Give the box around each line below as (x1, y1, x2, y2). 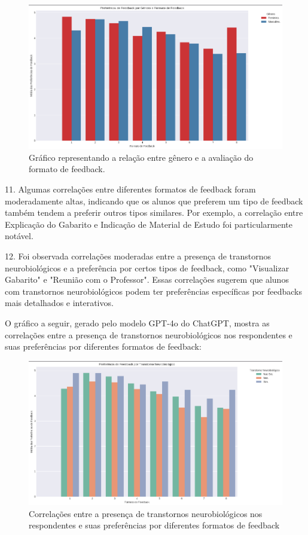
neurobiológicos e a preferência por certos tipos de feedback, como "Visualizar (5, 261, 289, 274)
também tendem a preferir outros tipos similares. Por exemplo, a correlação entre (5, 206, 303, 219)
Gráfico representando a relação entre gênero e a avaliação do (29, 151, 254, 163)
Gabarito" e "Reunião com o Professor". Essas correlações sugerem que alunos (5, 273, 289, 286)
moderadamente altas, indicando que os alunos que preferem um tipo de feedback (5, 194, 303, 207)
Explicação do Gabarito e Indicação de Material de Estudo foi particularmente (5, 218, 293, 230)
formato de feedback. (29, 163, 105, 175)
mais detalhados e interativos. (5, 296, 114, 309)
